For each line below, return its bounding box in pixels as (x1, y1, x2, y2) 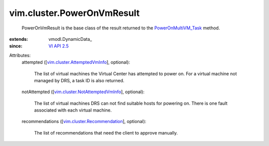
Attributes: (9, 52, 31, 58)
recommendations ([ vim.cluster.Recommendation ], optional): (21, 119, 146, 125)
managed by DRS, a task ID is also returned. (34, 77, 125, 83)
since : (9, 43, 22, 49)
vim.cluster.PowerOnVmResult (9, 7, 140, 18)
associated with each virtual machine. (34, 107, 112, 113)
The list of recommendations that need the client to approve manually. (34, 130, 178, 136)
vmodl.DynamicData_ (48, 36, 92, 42)
